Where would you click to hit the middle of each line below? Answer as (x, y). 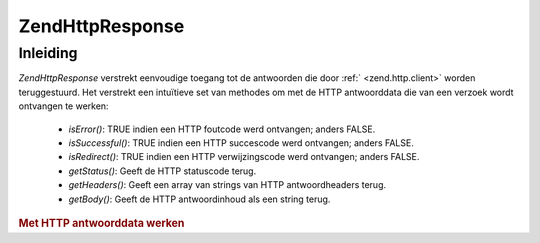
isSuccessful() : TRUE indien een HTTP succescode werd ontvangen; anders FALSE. (241, 142)
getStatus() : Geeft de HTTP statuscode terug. (162, 171)
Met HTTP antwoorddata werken (101, 223)
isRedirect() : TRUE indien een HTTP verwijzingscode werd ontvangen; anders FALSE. (244, 157)
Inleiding (48, 53)
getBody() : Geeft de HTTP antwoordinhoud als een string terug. (199, 199)
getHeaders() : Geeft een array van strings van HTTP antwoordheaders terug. (227, 185)
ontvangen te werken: (63, 106)
